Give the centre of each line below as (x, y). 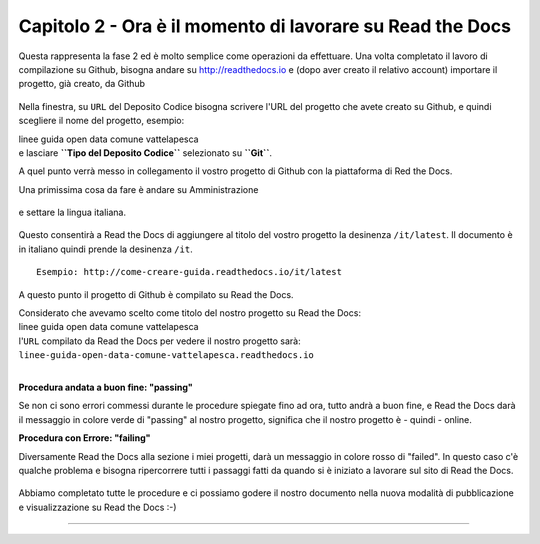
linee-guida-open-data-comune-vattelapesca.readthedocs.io (166, 355)
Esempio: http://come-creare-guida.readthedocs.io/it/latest (189, 272)
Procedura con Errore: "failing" (84, 438)
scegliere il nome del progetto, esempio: (101, 121)
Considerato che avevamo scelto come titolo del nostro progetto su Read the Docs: (190, 313)
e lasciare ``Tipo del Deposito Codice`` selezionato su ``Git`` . (145, 152)
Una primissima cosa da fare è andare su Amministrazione (138, 189)
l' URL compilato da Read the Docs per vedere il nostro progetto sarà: (159, 341)
